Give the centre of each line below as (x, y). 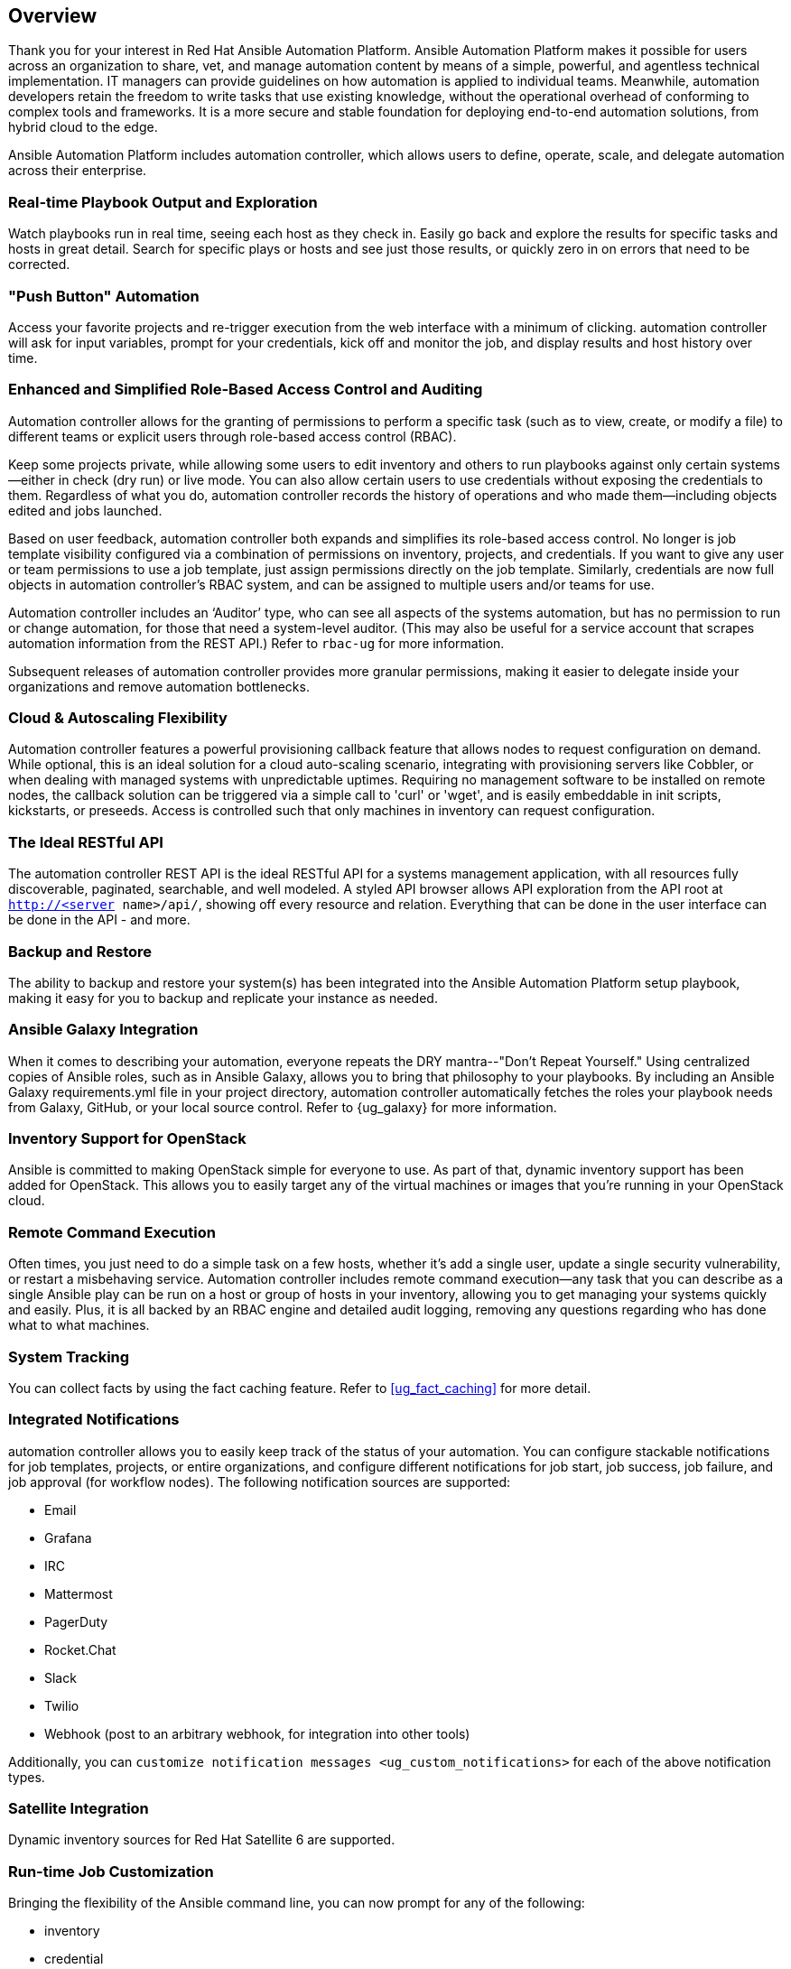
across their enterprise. (78, 171)
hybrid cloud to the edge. (83, 127)
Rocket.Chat (80, 1649)
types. (27, 1777)
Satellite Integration (79, 1809)
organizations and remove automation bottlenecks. (159, 686)
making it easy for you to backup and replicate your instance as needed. (223, 998)
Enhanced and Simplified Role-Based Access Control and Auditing (246, 390)
